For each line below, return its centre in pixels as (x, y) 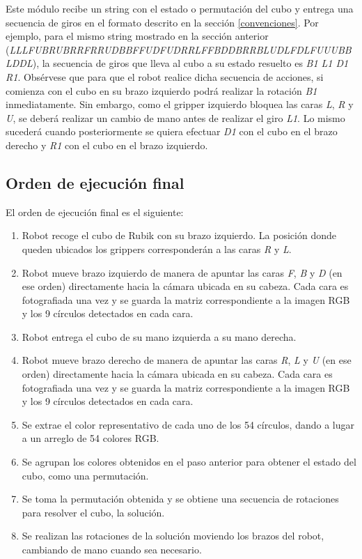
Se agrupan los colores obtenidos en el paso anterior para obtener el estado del (189, 462)
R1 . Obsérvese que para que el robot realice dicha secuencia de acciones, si (165, 76)
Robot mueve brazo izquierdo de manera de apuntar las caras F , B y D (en (182, 272)
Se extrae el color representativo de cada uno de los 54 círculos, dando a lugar (188, 424)
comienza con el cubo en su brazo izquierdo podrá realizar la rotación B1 (162, 90)
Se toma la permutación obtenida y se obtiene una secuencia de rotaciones (180, 499)
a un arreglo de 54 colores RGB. (90, 438)
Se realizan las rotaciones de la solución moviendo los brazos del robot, (173, 536)
